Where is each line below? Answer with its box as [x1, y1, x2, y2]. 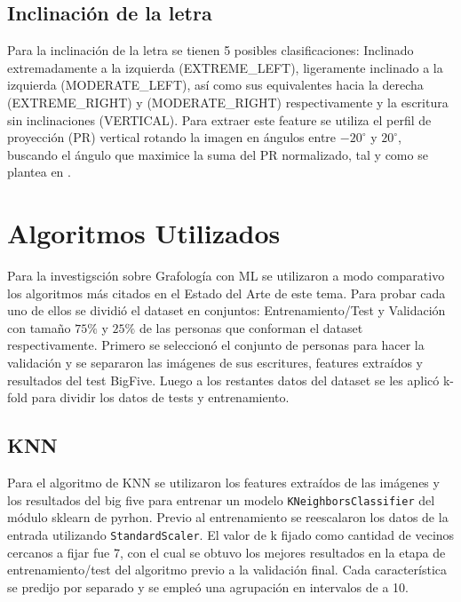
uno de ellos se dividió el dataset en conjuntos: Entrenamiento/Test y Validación [7, 301, 446, 320]
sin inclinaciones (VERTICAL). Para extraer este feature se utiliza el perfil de [7, 110, 432, 129]
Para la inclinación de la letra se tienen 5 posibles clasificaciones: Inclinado [7, 41, 414, 59]
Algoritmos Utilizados [7, 215, 281, 251]
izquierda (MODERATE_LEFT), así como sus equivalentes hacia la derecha [7, 75, 424, 94]
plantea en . [7, 162, 71, 181]
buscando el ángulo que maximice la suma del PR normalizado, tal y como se [7, 145, 428, 163]
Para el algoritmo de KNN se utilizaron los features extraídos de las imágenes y [7, 473, 440, 492]
